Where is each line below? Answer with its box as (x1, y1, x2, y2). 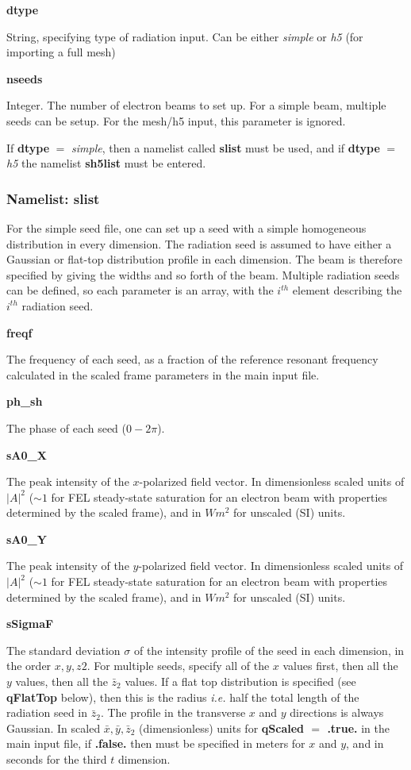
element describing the (292, 282, 402, 298)
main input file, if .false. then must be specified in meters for (6, 735, 305, 752)
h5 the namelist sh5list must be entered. (6, 155, 206, 171)
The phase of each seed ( (6, 419, 127, 436)
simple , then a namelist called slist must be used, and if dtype (71, 139, 380, 156)
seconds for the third (6, 751, 107, 767)
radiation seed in (6, 704, 88, 721)
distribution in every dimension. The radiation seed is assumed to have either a (6, 235, 392, 252)
